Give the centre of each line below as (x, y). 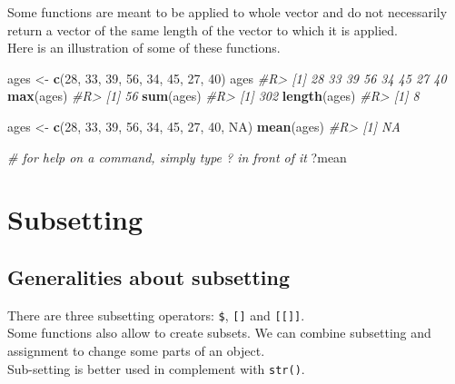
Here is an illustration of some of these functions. (144, 48)
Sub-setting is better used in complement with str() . (156, 368)
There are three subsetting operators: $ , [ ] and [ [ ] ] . (156, 315)
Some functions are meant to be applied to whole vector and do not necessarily (227, 12)
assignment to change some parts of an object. (136, 350)
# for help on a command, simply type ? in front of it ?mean (177, 157)
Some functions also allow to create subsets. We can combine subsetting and (219, 333)
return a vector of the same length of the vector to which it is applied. (203, 30)
